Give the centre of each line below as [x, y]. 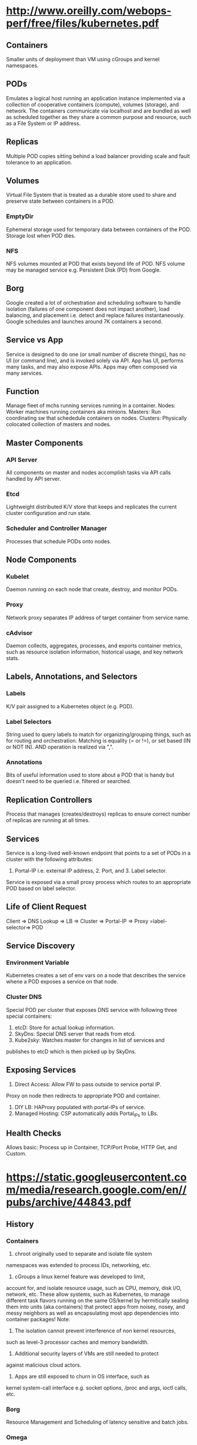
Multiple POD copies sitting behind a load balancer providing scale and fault [98, 156]
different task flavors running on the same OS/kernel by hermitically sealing [98, 1301]
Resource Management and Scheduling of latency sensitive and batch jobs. [98, 1422]
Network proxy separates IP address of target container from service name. [98, 618]
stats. [13, 658]
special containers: [29, 1016]
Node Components [41, 560]
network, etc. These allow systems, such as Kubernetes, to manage [88, 1294]
